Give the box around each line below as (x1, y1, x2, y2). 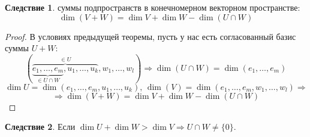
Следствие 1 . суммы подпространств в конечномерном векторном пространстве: (5, 1, 300, 13)
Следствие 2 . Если (5, 120, 76, 133)
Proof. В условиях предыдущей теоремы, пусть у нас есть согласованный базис (5, 30, 296, 42)
